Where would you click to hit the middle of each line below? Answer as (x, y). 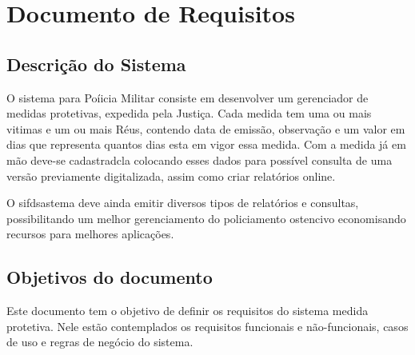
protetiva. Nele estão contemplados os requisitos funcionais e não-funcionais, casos (207, 326)
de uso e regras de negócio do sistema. (100, 342)
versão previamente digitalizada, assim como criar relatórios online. (171, 176)
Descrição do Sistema (96, 64)
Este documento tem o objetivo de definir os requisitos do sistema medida (188, 311)
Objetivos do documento (110, 277)
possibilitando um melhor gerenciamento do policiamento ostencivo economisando (206, 218)
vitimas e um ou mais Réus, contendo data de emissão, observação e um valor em (206, 128)
